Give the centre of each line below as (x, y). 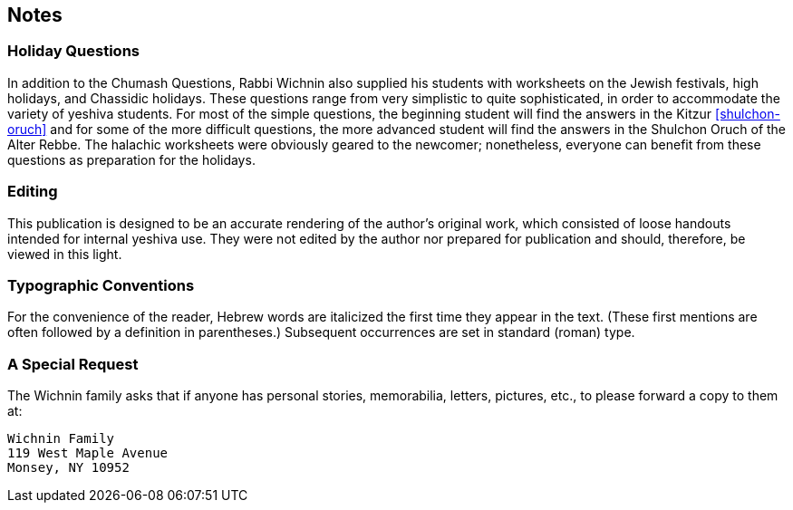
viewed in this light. (65, 254)
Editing (33, 192)
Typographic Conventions (101, 285)
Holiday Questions (73, 51)
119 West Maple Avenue (88, 453)
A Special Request (73, 364)
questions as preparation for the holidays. (131, 159)
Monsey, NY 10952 (68, 468)
